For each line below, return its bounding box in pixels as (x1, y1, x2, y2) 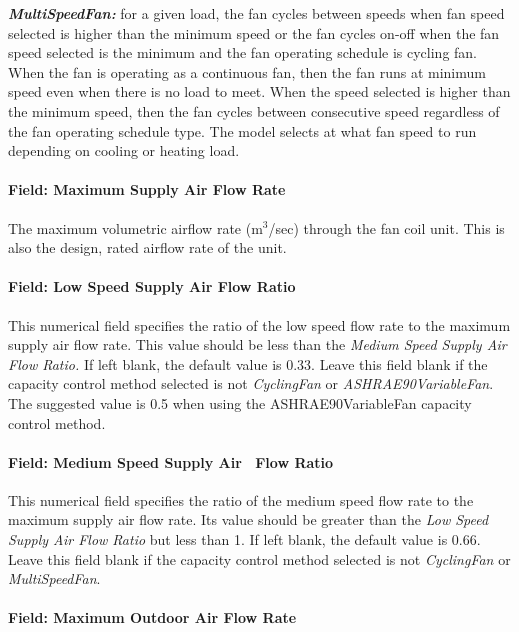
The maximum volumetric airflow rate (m (8, 217, 263, 238)
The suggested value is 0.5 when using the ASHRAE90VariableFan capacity (8, 392, 472, 413)
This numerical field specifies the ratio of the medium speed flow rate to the (8, 489, 474, 510)
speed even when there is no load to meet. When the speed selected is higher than (8, 81, 511, 102)
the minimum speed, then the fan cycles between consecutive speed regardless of (8, 100, 500, 121)
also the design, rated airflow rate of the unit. (8, 237, 287, 258)
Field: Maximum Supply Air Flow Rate (8, 179, 286, 200)
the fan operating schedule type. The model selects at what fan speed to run (8, 120, 477, 141)
